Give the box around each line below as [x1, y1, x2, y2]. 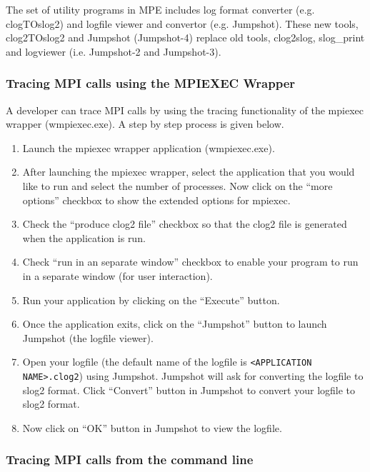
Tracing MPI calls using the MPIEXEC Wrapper [6, 74, 296, 92]
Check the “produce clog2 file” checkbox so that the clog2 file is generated [22, 216, 347, 231]
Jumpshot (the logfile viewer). [22, 330, 154, 345]
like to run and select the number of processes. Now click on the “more [22, 178, 333, 193]
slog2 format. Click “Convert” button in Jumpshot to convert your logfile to [22, 382, 356, 397]
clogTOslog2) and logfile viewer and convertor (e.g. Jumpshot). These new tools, [6, 16, 359, 31]
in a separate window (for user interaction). [22, 268, 213, 283]
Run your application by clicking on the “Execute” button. [22, 292, 280, 307]
